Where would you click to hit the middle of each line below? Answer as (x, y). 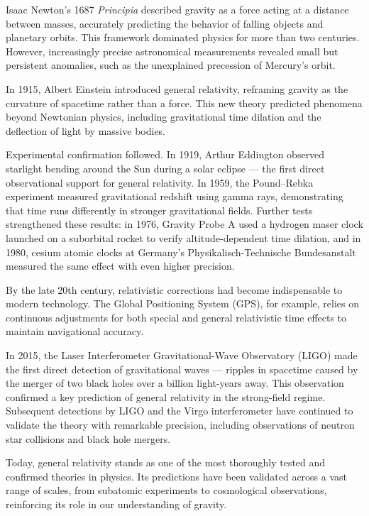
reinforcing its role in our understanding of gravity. (116, 504)
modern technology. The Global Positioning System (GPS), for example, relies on (182, 303)
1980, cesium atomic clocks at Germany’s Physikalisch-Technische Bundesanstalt (181, 252)
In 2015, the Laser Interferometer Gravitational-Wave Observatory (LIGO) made (182, 355)
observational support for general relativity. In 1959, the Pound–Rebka (160, 182)
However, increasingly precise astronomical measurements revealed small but (172, 51)
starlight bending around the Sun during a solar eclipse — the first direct (165, 168)
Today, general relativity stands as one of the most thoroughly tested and (166, 462)
